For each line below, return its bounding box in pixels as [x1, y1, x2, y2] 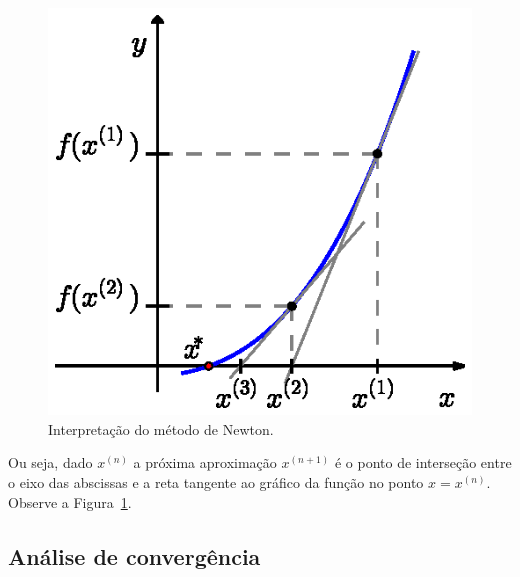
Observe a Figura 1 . [8, 491, 132, 512]
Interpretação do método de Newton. [48, 418, 274, 439]
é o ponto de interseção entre [334, 452, 512, 473]
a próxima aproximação [133, 452, 277, 473]
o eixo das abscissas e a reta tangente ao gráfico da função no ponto [8, 472, 424, 493]
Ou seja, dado [8, 452, 93, 473]
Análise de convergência [8, 540, 261, 571]
